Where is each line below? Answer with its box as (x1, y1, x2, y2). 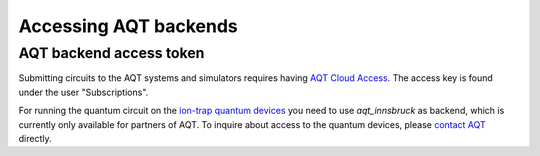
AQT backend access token (18, 44, 205, 62)
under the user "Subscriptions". (18, 86, 149, 98)
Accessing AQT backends (18, 15, 239, 37)
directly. (18, 132, 52, 144)
